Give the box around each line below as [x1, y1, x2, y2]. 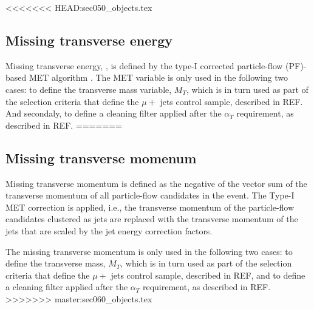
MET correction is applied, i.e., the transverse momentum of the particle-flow [5, 200, 295, 213]
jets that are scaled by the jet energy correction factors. [5, 224, 213, 237]
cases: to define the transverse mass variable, [5, 83, 172, 95]
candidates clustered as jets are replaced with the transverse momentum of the [5, 212, 298, 225]
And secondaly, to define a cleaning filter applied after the [5, 107, 222, 120]
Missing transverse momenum [5, 148, 197, 167]
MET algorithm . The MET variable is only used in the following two [29, 71, 288, 84]
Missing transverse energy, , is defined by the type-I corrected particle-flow [5, 59, 283, 72]
